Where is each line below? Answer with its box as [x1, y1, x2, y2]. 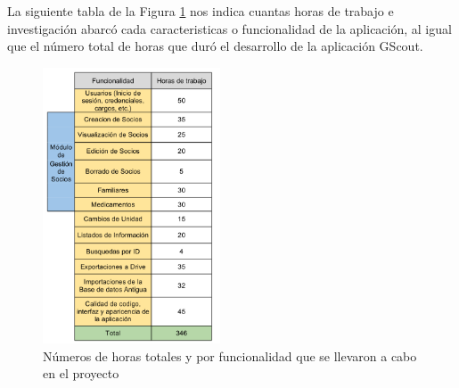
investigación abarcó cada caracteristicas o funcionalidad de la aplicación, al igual [7, 19, 452, 37]
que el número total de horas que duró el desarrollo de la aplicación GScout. [7, 37, 423, 55]
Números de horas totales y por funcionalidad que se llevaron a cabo [43, 346, 417, 365]
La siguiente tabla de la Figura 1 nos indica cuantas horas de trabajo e [7, 2, 394, 20]
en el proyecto [43, 364, 119, 383]
